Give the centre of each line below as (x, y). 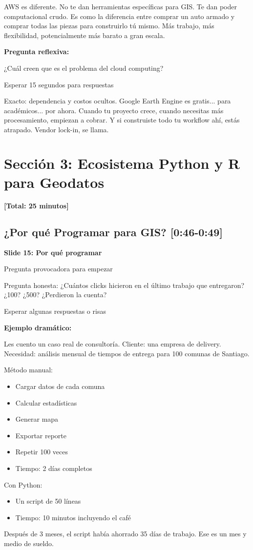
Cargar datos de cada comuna (60, 386)
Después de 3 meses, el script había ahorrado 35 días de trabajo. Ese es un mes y (125, 534)
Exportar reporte (41, 435)
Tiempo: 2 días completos (54, 468)
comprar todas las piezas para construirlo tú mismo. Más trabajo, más (109, 26)
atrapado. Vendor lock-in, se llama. (56, 129)
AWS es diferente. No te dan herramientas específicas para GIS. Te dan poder (120, 6)
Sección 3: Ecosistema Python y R (122, 163)
